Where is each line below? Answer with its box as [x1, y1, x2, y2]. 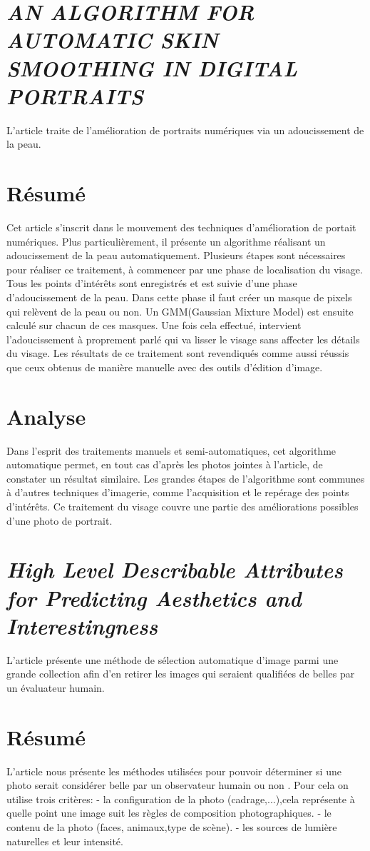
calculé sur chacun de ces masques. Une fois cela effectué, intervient [6, 318, 302, 333]
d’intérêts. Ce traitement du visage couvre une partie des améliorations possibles [6, 499, 359, 514]
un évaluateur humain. [6, 680, 105, 695]
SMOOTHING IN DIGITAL [6, 53, 297, 83]
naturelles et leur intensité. [6, 833, 123, 848]
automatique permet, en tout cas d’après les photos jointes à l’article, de [6, 457, 323, 472]
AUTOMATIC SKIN [6, 25, 219, 55]
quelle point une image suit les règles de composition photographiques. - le [6, 805, 332, 820]
